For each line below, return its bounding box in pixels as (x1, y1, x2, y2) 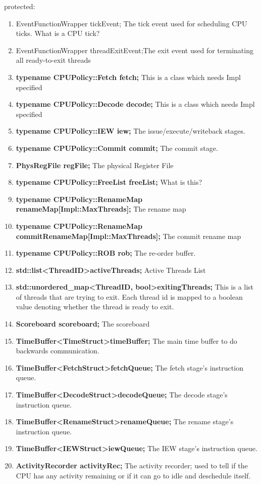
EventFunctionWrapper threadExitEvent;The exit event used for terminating (16, 45, 253, 55)
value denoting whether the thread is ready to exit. (16, 301, 174, 312)
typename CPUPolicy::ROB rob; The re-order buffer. (16, 248, 196, 258)
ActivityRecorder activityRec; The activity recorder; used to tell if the (16, 460, 248, 470)
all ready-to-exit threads (16, 55, 91, 65)
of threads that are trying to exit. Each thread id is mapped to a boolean (16, 291, 243, 302)
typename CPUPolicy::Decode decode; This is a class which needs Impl (16, 99, 255, 109)
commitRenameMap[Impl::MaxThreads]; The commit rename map (16, 230, 241, 241)
